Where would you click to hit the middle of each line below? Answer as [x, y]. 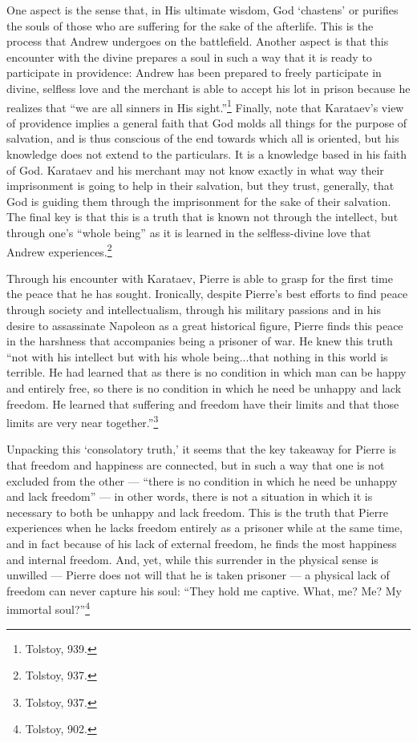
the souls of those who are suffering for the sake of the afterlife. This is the [190, 25]
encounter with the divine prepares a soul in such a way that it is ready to [189, 56]
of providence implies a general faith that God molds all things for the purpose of [207, 122]
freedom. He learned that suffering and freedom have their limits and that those [203, 403]
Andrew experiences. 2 [59, 250]
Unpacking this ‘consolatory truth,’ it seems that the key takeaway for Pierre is [202, 449]
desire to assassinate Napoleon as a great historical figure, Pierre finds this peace [205, 325]
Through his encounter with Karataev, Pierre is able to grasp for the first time [200, 278]
